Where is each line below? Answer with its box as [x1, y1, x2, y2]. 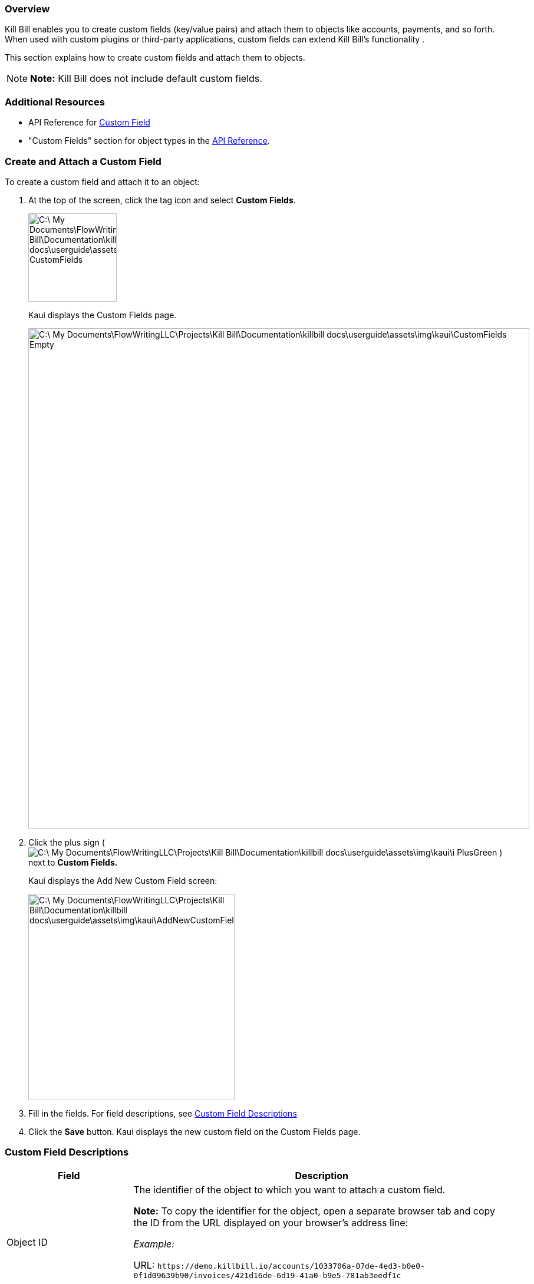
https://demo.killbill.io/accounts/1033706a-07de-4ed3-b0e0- [157, 1261, 425, 1270]
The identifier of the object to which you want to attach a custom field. [133, 1183, 446, 1196]
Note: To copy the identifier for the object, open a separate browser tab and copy [133, 1204, 495, 1217]
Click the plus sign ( [28, 837, 105, 847]
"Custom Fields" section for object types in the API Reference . [28, 136, 270, 146]
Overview [5, 3, 50, 15]
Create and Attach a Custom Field [5, 155, 161, 167]
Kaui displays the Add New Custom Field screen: [28, 875, 217, 886]
